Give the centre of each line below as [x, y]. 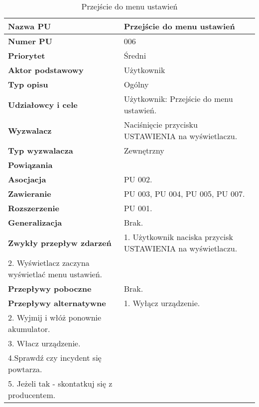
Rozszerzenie [34, 208]
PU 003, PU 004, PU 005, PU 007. [184, 194]
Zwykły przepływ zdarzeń [60, 243]
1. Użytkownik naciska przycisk [179, 237]
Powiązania [30, 165]
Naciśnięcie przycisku [161, 124]
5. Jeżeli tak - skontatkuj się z [60, 383]
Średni [135, 55]
